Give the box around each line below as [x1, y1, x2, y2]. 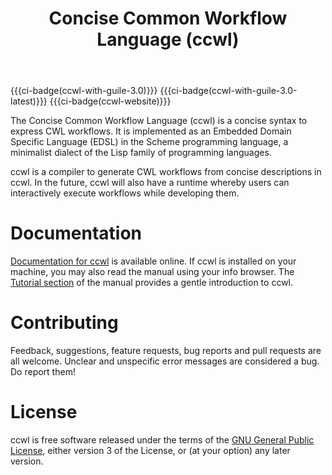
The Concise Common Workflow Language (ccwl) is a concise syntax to [10, 115, 308, 127]
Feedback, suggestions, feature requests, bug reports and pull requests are [10, 345, 322, 357]
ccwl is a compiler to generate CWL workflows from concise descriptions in [10, 166, 322, 178]
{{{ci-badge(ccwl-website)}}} [49, 95, 172, 107]
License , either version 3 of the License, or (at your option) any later [10, 445, 291, 456]
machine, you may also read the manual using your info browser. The [10, 266, 295, 278]
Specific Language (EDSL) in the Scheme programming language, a [10, 136, 289, 148]
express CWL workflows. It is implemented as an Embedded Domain [10, 125, 292, 137]
